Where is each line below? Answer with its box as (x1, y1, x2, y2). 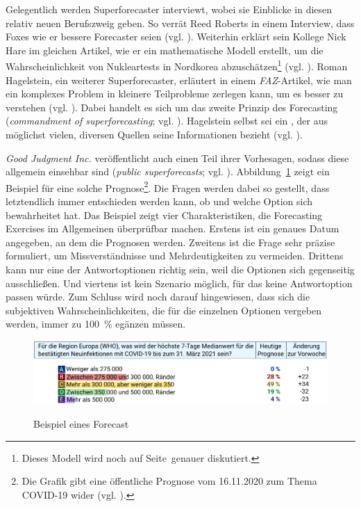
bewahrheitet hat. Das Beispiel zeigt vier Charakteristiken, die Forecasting (6, 207, 323, 222)
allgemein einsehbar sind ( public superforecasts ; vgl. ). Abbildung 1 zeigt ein (6, 164, 330, 179)
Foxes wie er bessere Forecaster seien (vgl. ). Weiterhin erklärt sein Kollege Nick (6, 29, 346, 44)
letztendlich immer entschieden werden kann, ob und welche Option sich (6, 194, 312, 209)
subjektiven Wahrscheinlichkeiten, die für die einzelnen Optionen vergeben (6, 303, 321, 317)
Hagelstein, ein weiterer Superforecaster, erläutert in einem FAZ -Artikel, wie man (6, 72, 352, 87)
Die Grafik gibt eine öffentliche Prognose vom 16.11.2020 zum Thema (22, 474, 317, 488)
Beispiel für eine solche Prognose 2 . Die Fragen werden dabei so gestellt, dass (6, 178, 330, 195)
